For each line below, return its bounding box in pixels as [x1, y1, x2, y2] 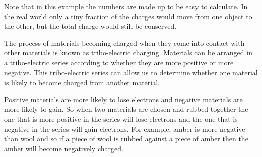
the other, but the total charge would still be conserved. [4, 21, 177, 31]
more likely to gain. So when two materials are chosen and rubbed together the [4, 104, 248, 114]
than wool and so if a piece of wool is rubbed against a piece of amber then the [4, 133, 248, 144]
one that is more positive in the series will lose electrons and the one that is [4, 113, 238, 124]
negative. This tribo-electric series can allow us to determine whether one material [4, 67, 258, 77]
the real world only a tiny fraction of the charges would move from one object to [4, 11, 252, 21]
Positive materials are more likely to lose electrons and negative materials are [4, 94, 243, 104]
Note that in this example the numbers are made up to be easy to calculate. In [4, 1, 248, 11]
